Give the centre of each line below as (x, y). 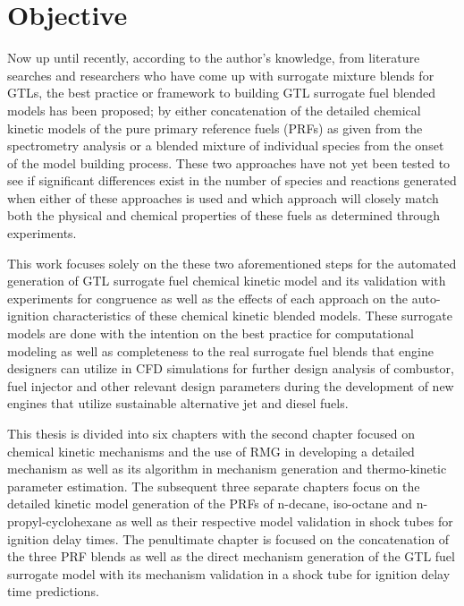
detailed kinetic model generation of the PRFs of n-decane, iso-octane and (210, 504)
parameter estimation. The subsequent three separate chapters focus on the (214, 486)
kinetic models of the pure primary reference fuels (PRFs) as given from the (215, 128)
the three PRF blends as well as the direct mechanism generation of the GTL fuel (231, 556)
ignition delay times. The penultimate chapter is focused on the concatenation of (228, 538)
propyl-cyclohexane (59, 521)
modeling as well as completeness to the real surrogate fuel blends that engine (220, 350)
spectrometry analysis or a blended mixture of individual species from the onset (226, 145)
